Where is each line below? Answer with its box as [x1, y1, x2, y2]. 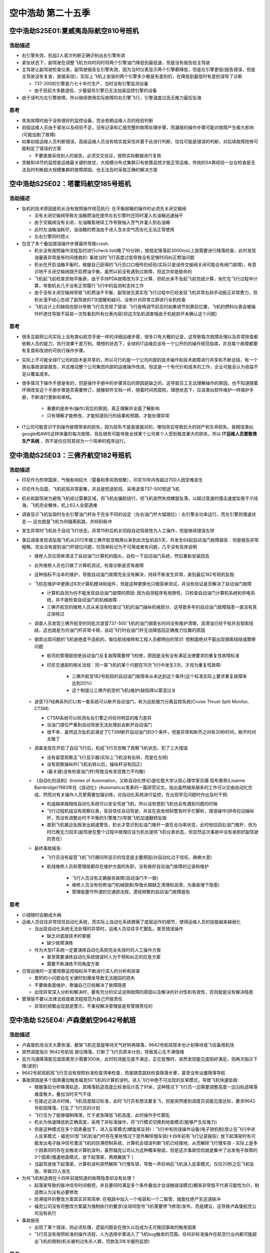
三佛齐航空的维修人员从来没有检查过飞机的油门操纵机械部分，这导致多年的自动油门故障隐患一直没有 [46, 604, 252, 610]
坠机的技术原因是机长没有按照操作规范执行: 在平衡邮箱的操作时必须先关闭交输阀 [21, 205, 186, 212]
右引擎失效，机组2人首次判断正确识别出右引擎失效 [21, 53, 125, 59]
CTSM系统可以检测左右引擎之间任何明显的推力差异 [46, 715, 152, 721]
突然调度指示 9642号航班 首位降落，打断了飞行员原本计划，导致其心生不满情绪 [21, 1049, 184, 1055]
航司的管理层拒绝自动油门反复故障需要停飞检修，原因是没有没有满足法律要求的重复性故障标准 [46, 653, 239, 659]
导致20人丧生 [42, 1168, 71, 1174]
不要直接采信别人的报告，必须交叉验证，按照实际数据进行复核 [34, 152, 161, 158]
